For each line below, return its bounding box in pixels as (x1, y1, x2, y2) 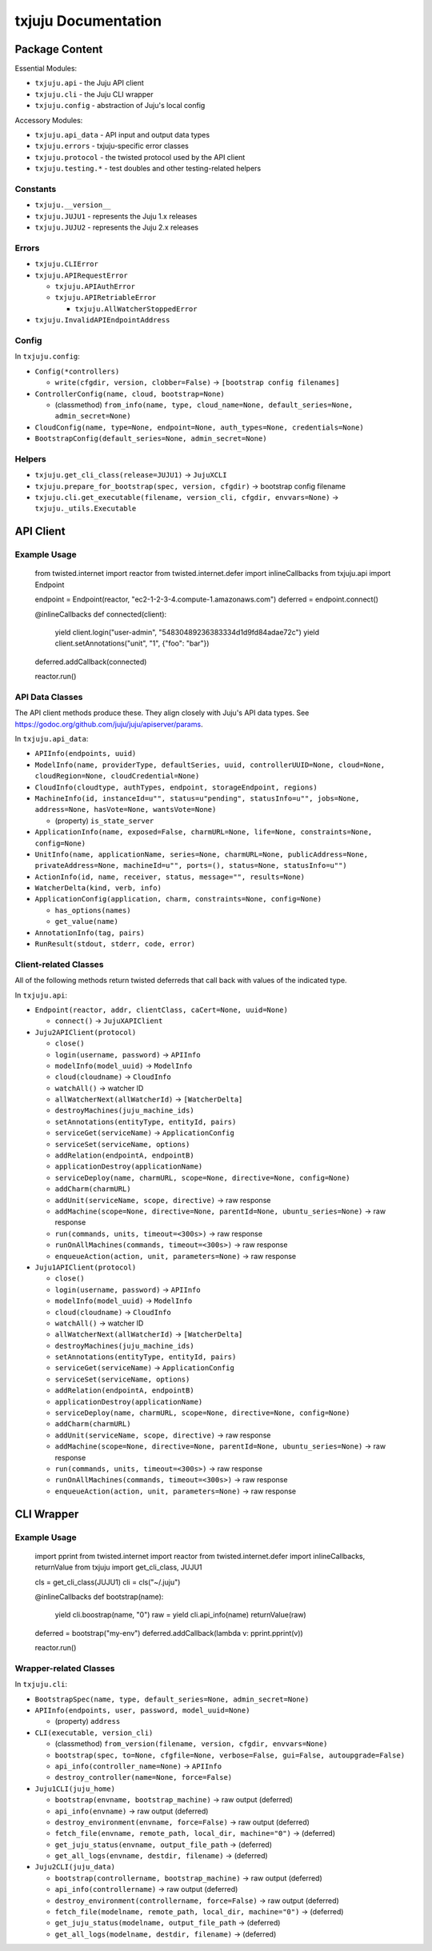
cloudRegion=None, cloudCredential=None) (34, 772, 200, 781)
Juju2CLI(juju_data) (34, 1862, 116, 1872)
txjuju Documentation (14, 12, 162, 30)
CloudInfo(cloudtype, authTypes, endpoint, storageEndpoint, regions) (34, 782, 318, 792)
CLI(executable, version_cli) (34, 1728, 154, 1737)
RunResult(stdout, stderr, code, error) (34, 940, 196, 949)
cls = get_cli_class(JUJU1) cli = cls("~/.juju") (34, 1577, 181, 1587)
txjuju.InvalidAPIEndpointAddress (34, 316, 170, 325)
